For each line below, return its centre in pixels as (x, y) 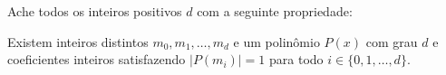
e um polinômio (276, 41)
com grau (392, 41)
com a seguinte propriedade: (275, 11)
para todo (296, 59)
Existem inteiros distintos (78, 41)
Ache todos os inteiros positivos (95, 11)
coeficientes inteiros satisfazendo (97, 59)
